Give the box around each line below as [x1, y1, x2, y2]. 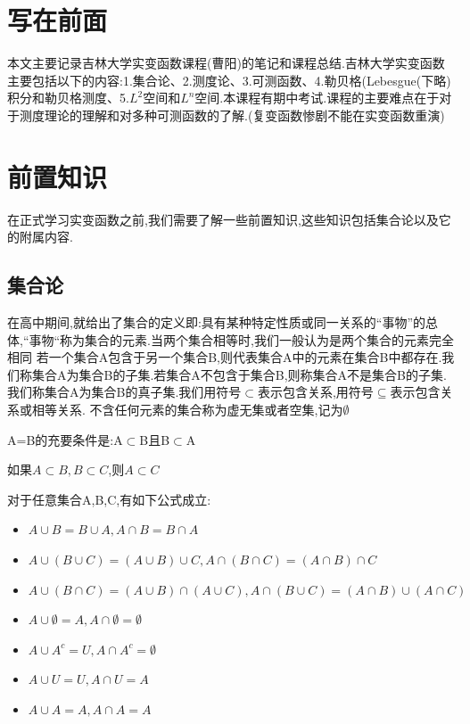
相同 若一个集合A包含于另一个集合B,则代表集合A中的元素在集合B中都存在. [7, 348, 442, 366]
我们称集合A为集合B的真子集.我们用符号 [7, 383, 242, 401]
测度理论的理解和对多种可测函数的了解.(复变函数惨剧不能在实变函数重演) [19, 105, 445, 124]
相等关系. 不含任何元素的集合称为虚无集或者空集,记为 [31, 399, 343, 418]
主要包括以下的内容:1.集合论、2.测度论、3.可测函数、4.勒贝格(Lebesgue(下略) [7, 70, 451, 89]
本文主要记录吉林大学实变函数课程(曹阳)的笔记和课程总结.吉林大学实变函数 [7, 53, 445, 72]
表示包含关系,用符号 [257, 383, 374, 401]
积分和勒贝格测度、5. [7, 88, 129, 107]
